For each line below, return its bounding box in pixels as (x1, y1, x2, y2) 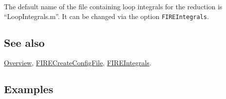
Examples (4, 81, 54, 97)
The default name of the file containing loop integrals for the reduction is (4, 1, 223, 11)
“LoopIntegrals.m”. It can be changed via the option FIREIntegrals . (4, 11, 209, 21)
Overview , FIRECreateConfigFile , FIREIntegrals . (4, 58, 151, 68)
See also (4, 35, 45, 50)
